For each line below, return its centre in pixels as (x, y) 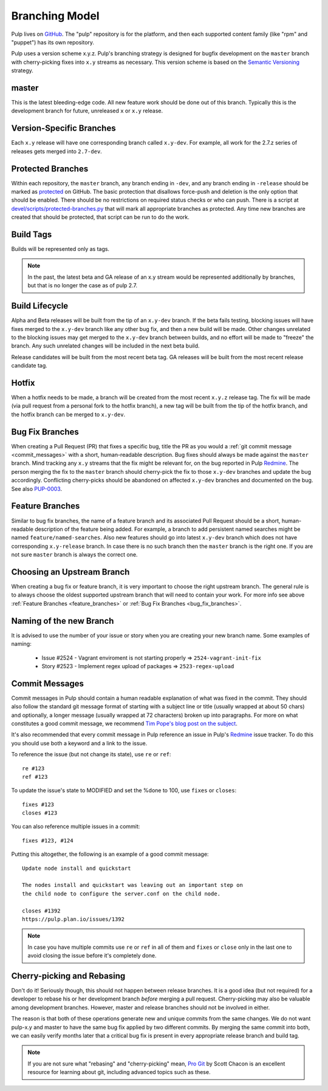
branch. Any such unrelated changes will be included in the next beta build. (105, 346)
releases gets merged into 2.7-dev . (57, 151)
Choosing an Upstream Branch (70, 572)
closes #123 (40, 813)
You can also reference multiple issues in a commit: (76, 827)
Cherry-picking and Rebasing (68, 976)
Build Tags (32, 234)
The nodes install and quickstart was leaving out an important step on (132, 885)
